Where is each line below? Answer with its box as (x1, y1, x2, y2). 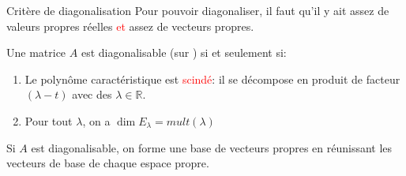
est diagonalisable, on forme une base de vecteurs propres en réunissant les (31, 139, 393, 155)
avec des (72, 86, 112, 103)
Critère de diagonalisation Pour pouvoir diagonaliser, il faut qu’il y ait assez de (6, 2, 389, 18)
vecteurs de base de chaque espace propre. (6, 155, 209, 171)
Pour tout (24, 112, 73, 129)
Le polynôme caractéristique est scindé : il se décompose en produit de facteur (24, 70, 400, 87)
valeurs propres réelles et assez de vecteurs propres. (6, 17, 254, 34)
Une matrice (6, 44, 66, 61)
